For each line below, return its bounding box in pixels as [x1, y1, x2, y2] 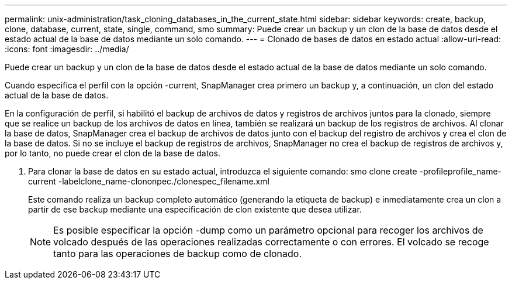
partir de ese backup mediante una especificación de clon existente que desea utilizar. [28, 204, 362, 214]
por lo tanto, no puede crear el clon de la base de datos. [5, 148, 220, 158]
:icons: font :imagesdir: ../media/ [5, 44, 129, 54]
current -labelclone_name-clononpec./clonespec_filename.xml [28, 176, 269, 186]
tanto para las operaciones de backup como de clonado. [53, 248, 302, 259]
